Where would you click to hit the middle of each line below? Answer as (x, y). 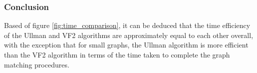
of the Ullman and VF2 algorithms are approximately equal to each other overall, (129, 35)
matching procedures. (37, 64)
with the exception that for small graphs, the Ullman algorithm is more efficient (126, 45)
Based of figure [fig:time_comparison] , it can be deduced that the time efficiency (127, 25)
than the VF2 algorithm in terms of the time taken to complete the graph (117, 54)
